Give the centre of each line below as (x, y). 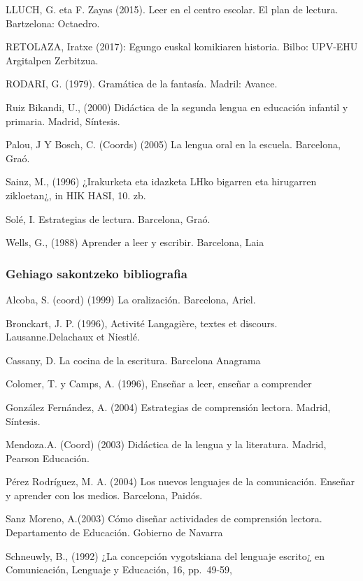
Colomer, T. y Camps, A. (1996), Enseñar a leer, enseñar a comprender (159, 383)
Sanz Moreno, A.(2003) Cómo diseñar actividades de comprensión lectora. (164, 518)
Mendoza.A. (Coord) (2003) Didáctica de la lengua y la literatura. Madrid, (166, 444)
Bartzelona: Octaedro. (53, 23)
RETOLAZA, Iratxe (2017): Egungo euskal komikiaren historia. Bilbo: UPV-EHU (182, 46)
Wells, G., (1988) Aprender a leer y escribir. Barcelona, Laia (135, 242)
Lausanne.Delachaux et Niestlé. (73, 337)
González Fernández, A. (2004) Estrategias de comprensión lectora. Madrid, (168, 407)
